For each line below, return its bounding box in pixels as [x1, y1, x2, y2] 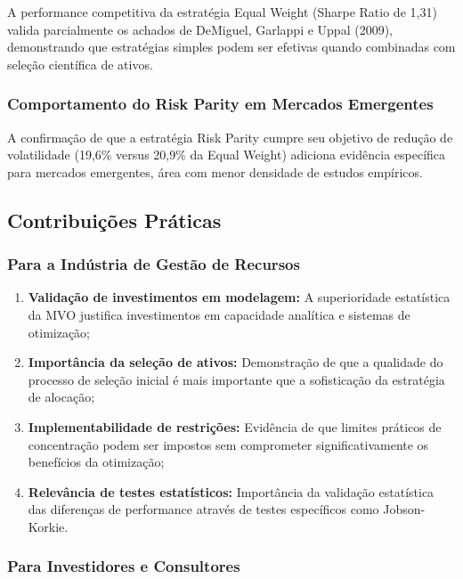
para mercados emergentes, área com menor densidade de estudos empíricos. [7, 162, 423, 181]
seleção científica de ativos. [7, 54, 153, 73]
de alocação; [28, 387, 95, 406]
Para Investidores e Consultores [7, 555, 240, 577]
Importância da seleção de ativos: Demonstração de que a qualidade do [28, 353, 443, 371]
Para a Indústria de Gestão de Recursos [7, 253, 300, 275]
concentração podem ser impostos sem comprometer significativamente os [28, 435, 429, 453]
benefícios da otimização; [28, 453, 165, 471]
